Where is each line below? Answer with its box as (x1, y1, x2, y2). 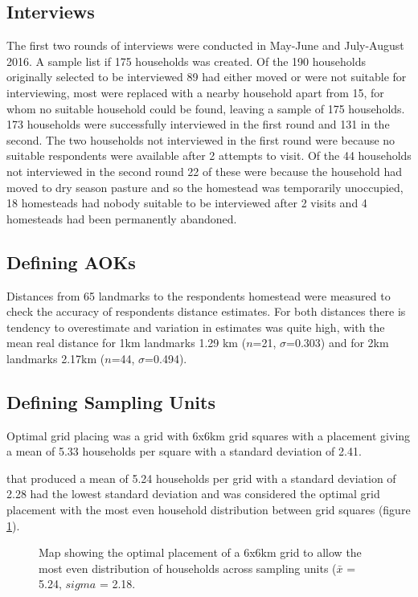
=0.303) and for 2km (286, 334, 389, 351)
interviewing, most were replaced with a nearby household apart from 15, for (6, 84, 384, 100)
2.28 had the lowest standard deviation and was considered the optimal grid (6, 485, 380, 502)
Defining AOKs (6, 249, 136, 274)
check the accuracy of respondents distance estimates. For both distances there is (6, 303, 406, 320)
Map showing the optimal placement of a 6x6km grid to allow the (39, 544, 362, 561)
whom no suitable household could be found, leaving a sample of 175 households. (6, 100, 405, 117)
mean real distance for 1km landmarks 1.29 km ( (6, 334, 247, 351)
